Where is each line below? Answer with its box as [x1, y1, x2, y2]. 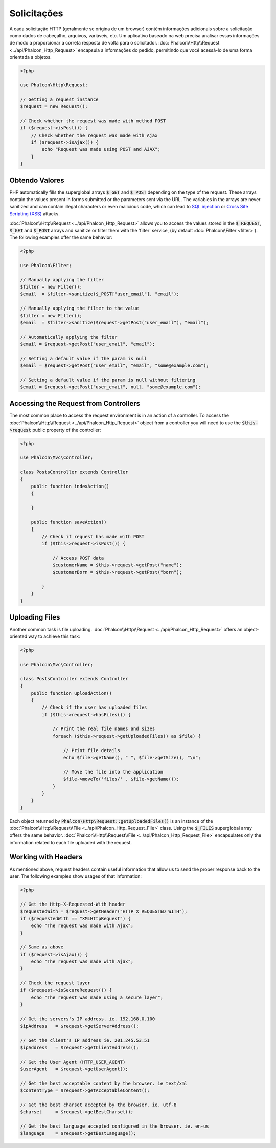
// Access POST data [52, 555, 104, 561]
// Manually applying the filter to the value [20, 305, 139, 312]
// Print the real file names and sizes [52, 726, 155, 732]
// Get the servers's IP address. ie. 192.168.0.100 [20, 1016, 155, 1022]
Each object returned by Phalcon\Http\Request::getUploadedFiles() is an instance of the [9, 818, 213, 824]
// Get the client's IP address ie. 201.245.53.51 [20, 1037, 150, 1043]
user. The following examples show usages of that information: [9, 873, 142, 879]
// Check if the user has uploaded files [41, 704, 147, 711]
